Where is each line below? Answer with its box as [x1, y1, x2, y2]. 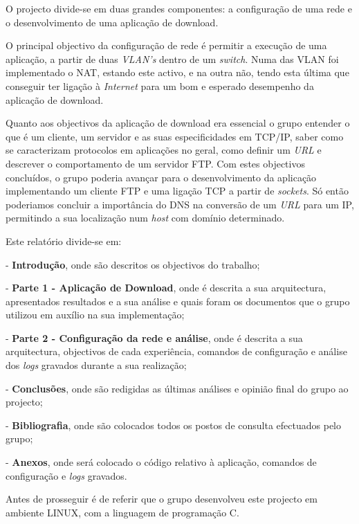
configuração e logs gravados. [6, 468, 127, 482]
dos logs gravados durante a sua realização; [6, 358, 187, 372]
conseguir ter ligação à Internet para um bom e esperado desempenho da [6, 78, 314, 93]
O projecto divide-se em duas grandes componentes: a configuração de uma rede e [6, 1, 352, 15]
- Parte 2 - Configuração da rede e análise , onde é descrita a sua [6, 330, 303, 345]
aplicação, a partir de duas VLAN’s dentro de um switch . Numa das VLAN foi [6, 51, 339, 66]
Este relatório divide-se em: [6, 233, 122, 248]
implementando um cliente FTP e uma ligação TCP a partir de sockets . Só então [6, 183, 349, 198]
